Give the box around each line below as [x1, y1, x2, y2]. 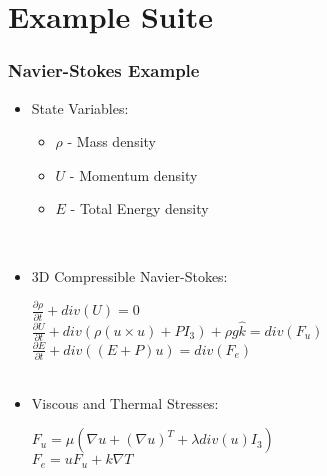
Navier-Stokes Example [8, 58, 200, 83]
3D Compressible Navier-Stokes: [31, 265, 228, 286]
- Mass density [67, 131, 156, 152]
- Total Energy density [70, 198, 209, 219]
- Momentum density [69, 164, 198, 185]
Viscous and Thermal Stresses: [31, 392, 219, 413]
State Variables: [31, 97, 129, 118]
